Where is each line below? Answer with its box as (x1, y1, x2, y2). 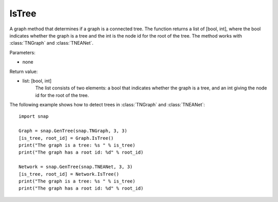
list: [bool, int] (22, 78, 51, 84)
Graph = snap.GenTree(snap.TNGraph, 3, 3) (19, 128, 128, 134)
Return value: (9, 68, 38, 75)
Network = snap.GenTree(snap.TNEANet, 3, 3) (19, 164, 133, 170)
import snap (19, 114, 49, 119)
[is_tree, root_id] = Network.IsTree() (19, 171, 119, 177)
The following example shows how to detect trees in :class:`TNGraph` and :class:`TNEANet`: (9, 102, 205, 108)
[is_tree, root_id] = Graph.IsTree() (19, 135, 114, 141)
